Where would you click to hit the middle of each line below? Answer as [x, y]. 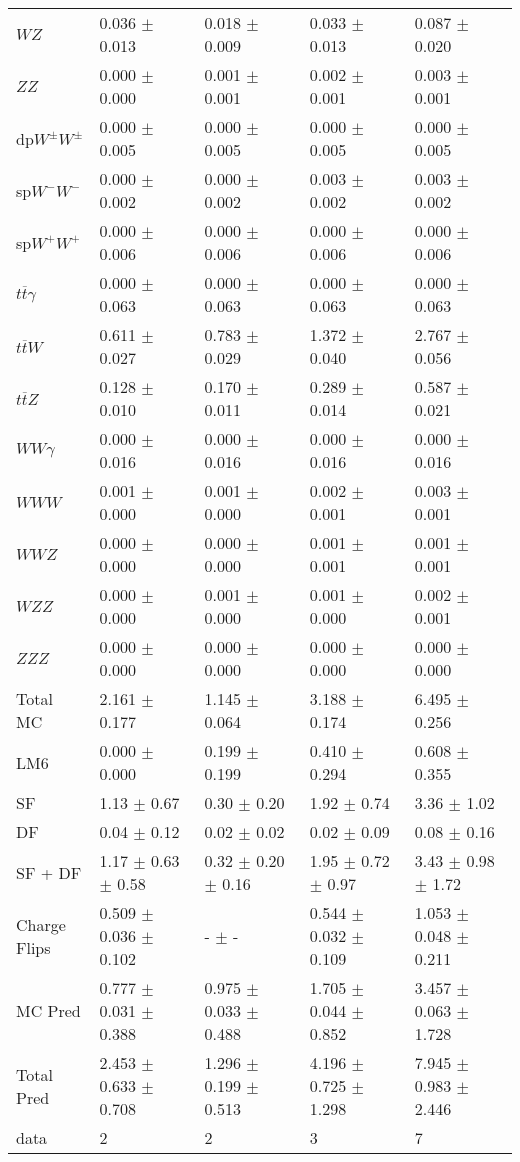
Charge [41, 924]
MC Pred [48, 1010]
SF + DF [49, 872]
